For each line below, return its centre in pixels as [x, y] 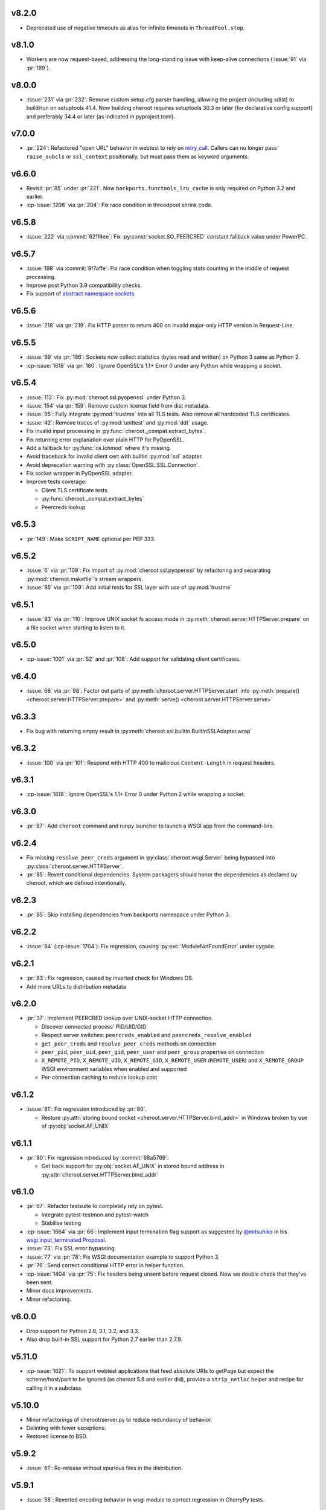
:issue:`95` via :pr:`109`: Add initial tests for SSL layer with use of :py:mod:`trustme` [129, 587]
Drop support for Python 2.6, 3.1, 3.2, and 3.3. [83, 1331]
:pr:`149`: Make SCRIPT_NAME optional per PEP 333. [91, 539]
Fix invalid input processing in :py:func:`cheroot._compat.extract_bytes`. [116, 431]
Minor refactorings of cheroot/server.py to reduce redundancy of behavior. [119, 1419]
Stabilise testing [61, 1223]
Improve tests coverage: [56, 482]
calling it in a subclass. [54, 1388]
